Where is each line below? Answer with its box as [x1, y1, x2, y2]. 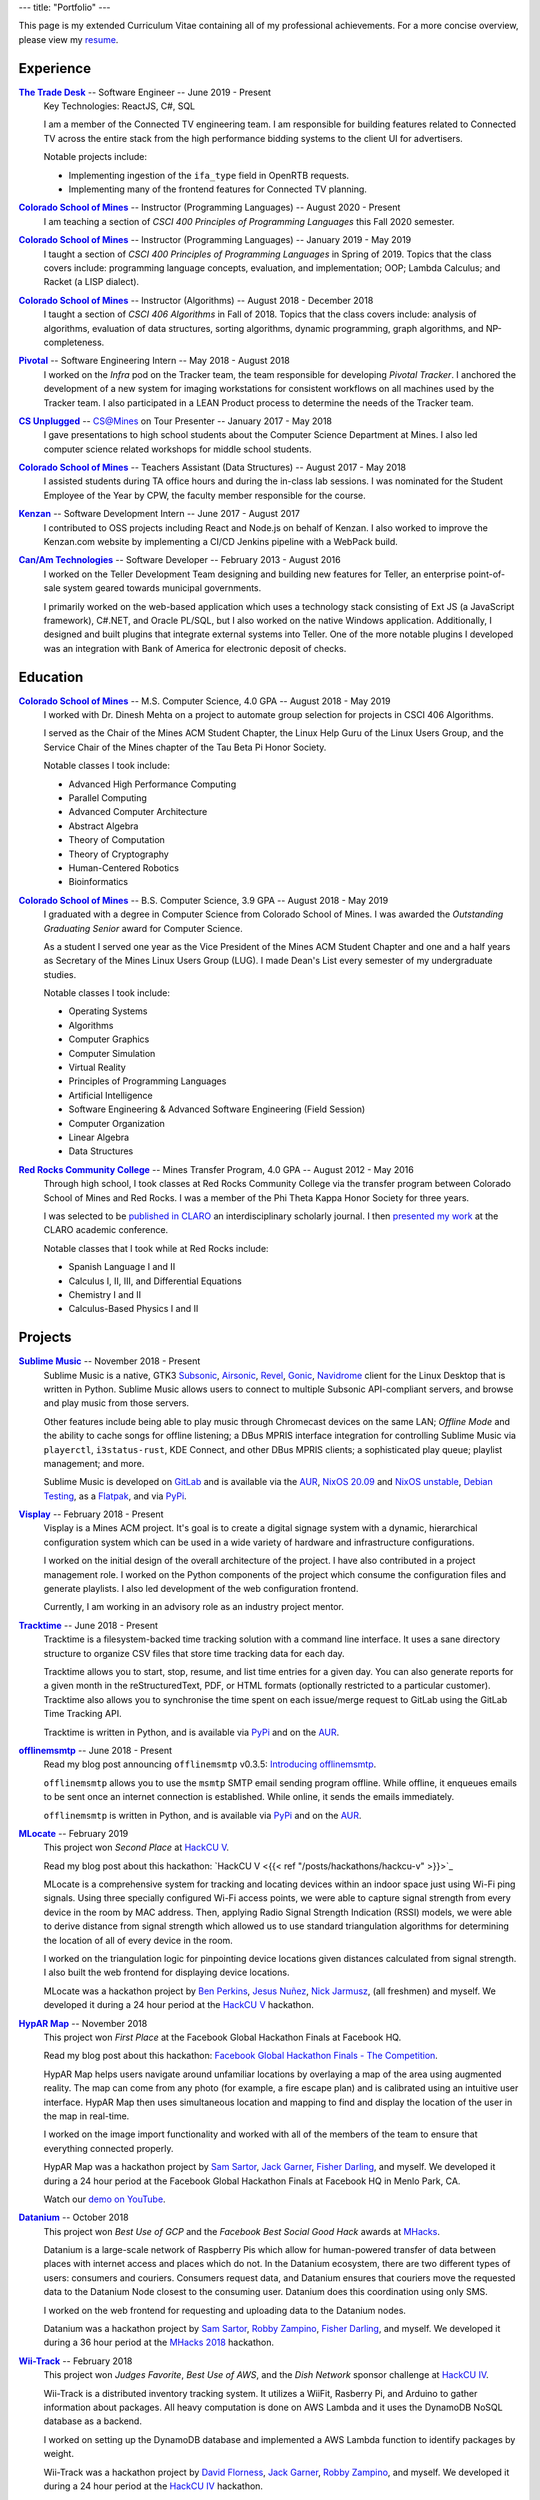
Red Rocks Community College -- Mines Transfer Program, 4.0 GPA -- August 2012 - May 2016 [18, 1163, 414, 1175]
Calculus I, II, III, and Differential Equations [68, 1275, 242, 1287]
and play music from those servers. [43, 1397, 190, 1409]
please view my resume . [18, 33, 119, 45]
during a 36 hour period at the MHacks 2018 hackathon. [43, 2336, 275, 2349]
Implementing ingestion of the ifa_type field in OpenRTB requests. [68, 169, 350, 181]
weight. [43, 2448, 75, 2460]
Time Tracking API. [43, 1708, 122, 1720]
